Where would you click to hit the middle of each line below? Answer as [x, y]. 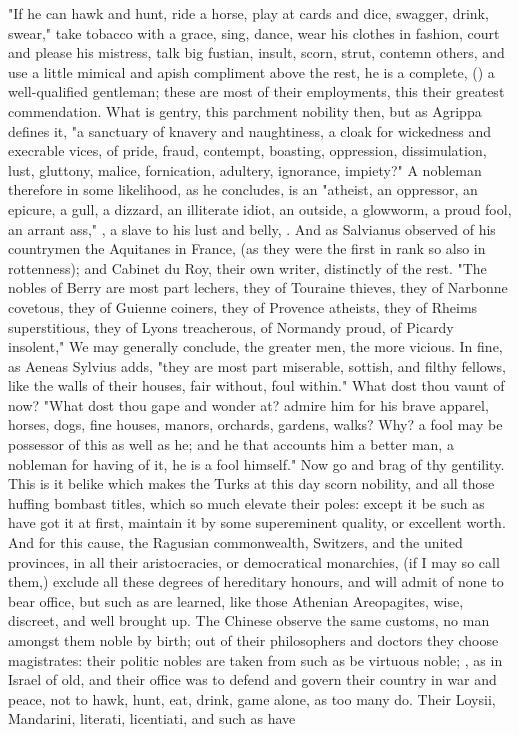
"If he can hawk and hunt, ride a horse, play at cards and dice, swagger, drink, [248, 13]
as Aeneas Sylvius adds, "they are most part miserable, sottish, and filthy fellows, [257, 365]
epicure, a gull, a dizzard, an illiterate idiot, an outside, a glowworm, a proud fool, [260, 208]
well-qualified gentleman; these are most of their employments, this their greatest [256, 91]
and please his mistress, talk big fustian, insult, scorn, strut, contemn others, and [256, 52]
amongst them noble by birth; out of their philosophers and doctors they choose [253, 640]
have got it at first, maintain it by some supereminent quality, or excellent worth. [257, 522]
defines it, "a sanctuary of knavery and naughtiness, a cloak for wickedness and [249, 130]
